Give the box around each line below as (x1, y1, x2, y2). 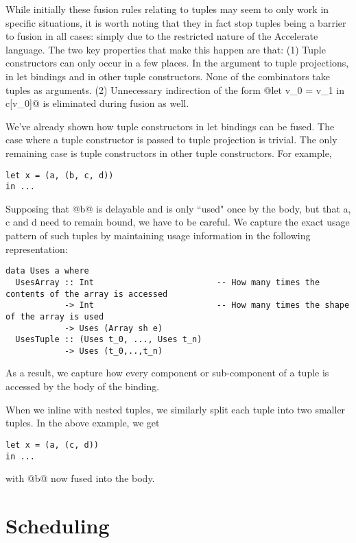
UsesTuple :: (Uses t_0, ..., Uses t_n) (15, 335, 202, 345)
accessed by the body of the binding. (5, 379, 160, 394)
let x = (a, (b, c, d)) (5, 170, 114, 180)
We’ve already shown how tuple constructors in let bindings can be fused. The (5, 119, 335, 133)
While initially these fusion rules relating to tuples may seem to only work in (5, 2, 329, 16)
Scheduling (5, 511, 110, 539)
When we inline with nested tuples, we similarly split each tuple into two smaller (5, 402, 346, 416)
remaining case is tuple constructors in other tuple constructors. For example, (5, 145, 332, 160)
